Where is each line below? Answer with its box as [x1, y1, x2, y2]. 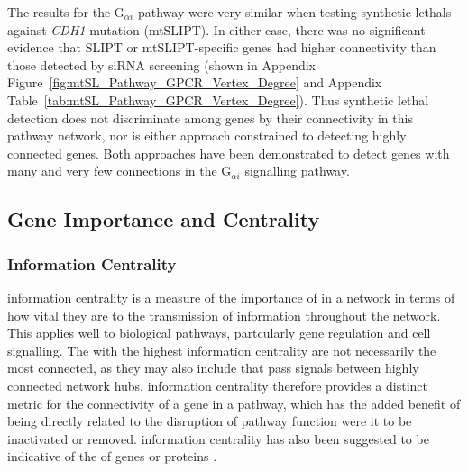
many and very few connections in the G [7, 161, 232, 180]
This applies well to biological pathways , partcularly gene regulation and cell [7, 323, 431, 342]
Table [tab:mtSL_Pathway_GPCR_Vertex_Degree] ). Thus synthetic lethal [7, 90, 429, 109]
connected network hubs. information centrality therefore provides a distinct [7, 376, 428, 394]
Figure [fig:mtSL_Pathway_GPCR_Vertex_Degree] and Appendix [7, 73, 382, 92]
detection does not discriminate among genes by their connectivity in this [7, 108, 413, 127]
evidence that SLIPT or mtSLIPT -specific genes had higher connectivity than [7, 38, 436, 57]
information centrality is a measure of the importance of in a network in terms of [7, 287, 455, 306]
